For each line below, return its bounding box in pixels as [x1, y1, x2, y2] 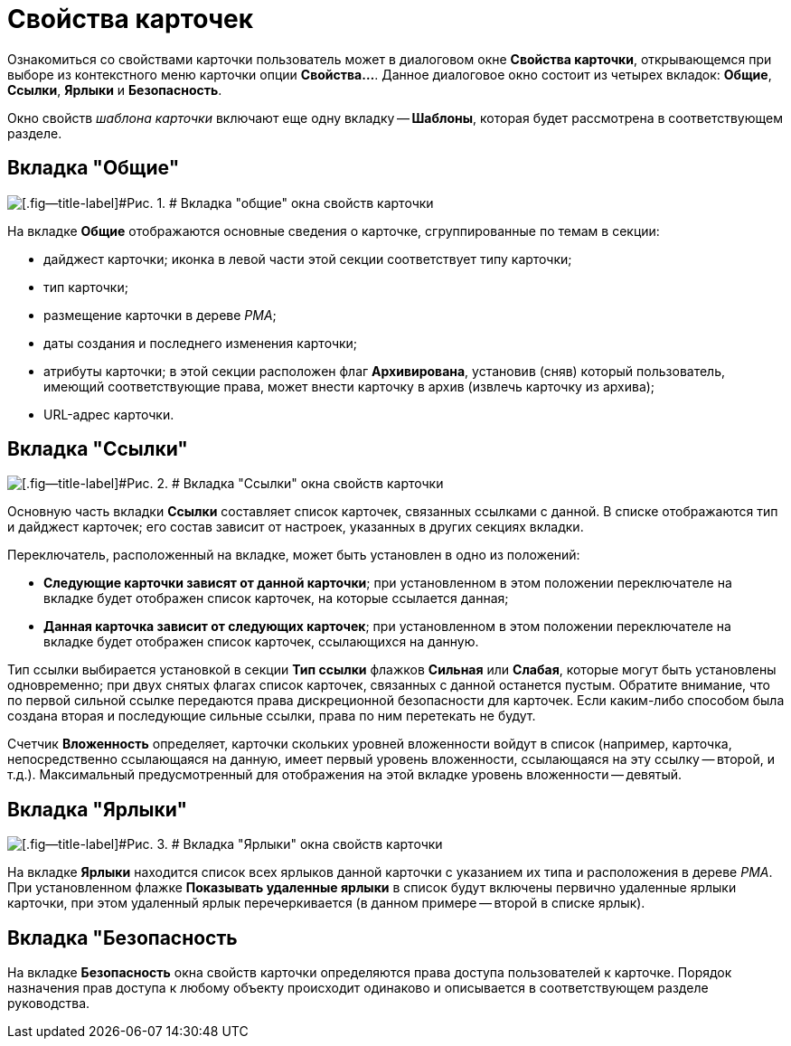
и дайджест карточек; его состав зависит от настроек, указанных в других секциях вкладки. [7, 519, 584, 535]
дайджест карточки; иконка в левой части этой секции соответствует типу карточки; [43, 250, 572, 267]
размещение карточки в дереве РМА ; [43, 306, 277, 323]
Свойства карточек [7, 4, 253, 34]
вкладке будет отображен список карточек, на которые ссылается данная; [43, 590, 509, 607]
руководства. [7, 995, 90, 1012]
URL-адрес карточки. [43, 406, 174, 422]
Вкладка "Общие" [7, 156, 180, 180]
